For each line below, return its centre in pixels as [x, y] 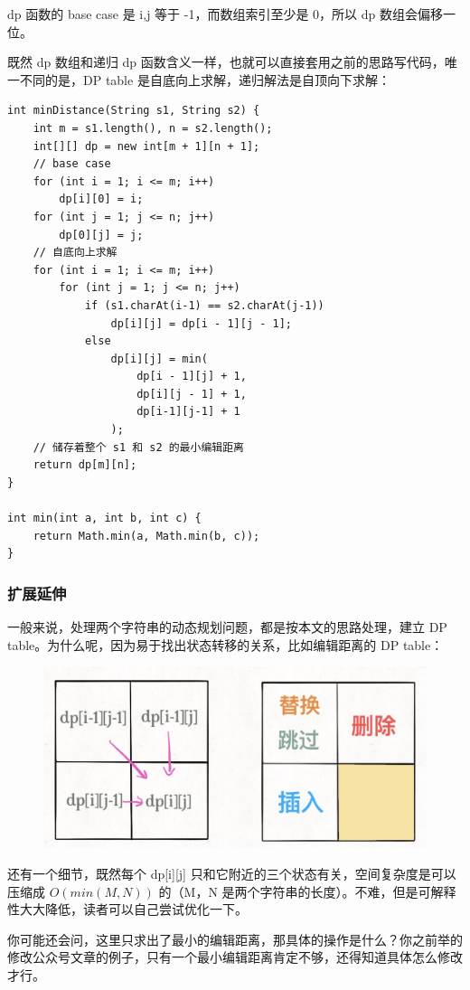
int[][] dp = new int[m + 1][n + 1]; [146, 146]
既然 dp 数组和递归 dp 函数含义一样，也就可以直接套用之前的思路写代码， [226, 62]
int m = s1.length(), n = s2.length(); [153, 128]
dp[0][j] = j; [101, 235]
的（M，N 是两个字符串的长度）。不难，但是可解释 [307, 891]
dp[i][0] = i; [101, 199]
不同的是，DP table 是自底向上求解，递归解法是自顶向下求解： [205, 79]
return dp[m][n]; [85, 465]
